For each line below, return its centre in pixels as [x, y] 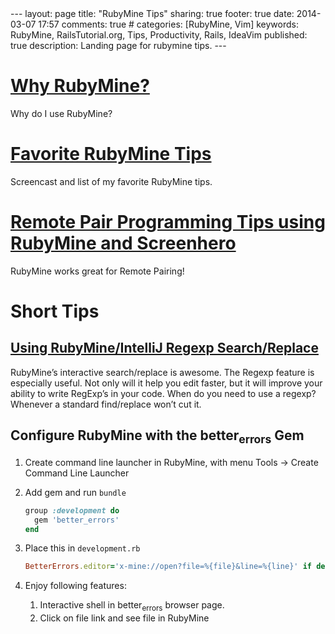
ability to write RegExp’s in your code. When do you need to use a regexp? [163, 393]
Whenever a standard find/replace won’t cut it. [106, 404]
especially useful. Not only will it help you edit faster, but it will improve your [166, 383]
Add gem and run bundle [75, 492]
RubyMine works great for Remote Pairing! [97, 271]
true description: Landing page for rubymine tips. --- [118, 45]
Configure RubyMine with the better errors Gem [157, 437]
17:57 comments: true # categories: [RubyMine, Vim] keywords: [168, 24]
